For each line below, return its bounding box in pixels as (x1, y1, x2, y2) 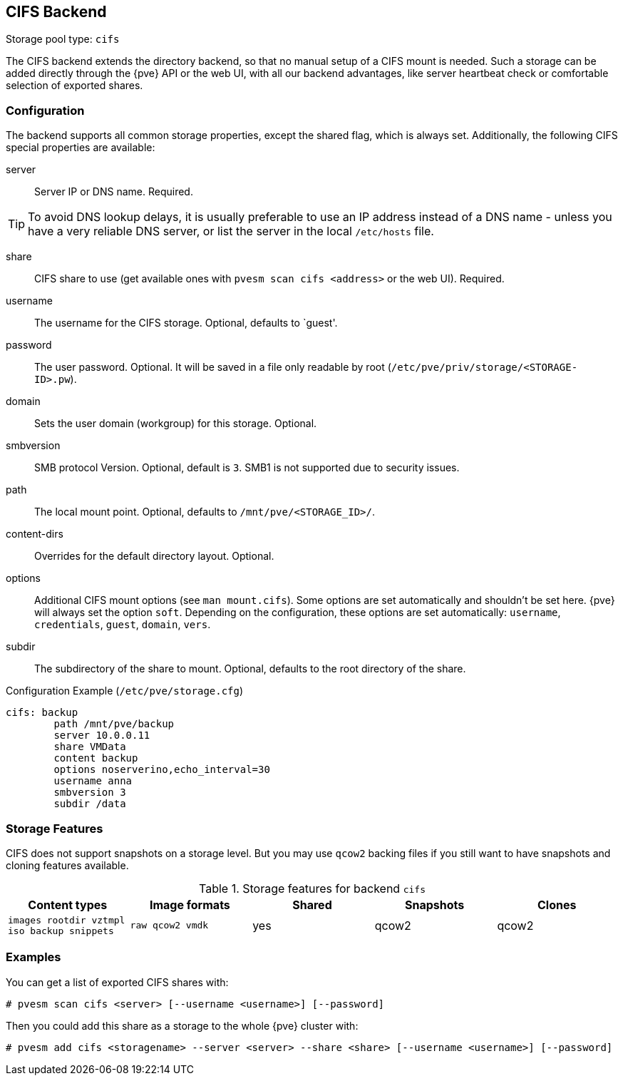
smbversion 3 (53, 787, 126, 799)
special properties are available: (6, 141, 155, 154)
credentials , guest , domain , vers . (34, 618, 211, 631)
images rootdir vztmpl (8, 914, 125, 926)
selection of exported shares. (6, 79, 143, 92)
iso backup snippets (8, 925, 114, 936)
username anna (53, 775, 133, 787)
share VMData (53, 741, 126, 753)
